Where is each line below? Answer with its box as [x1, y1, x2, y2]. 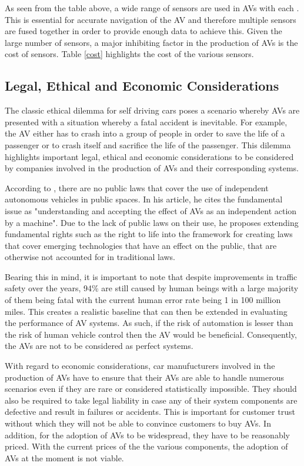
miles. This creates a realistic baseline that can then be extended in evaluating [5, 305, 288, 317]
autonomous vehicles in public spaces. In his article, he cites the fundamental [5, 193, 283, 205]
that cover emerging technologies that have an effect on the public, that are [5, 239, 277, 251]
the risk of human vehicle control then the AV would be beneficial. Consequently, [5, 328, 297, 340]
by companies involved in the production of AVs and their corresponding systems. [5, 162, 299, 174]
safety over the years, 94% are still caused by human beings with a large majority [5, 282, 299, 294]
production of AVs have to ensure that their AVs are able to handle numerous [5, 371, 284, 383]
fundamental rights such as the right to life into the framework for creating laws [5, 228, 293, 240]
